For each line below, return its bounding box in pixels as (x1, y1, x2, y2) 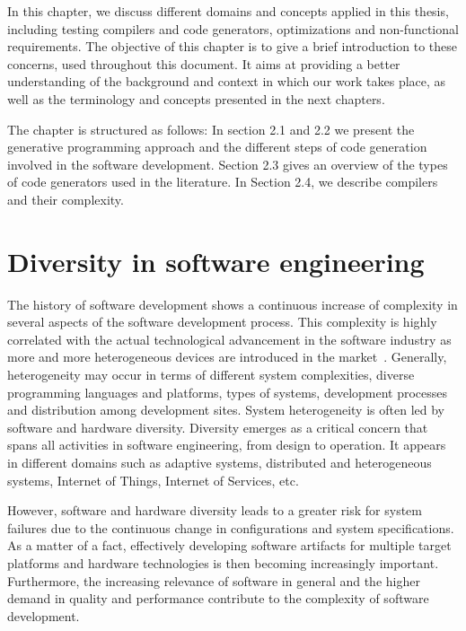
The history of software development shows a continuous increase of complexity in (7, 294, 458, 313)
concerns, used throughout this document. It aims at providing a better (7, 54, 400, 73)
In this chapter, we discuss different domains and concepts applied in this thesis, (7, 2, 449, 20)
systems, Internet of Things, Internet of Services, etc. (7, 470, 299, 489)
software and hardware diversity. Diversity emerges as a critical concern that (7, 417, 428, 436)
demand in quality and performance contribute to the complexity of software (7, 589, 429, 608)
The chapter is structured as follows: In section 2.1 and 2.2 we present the (7, 119, 415, 138)
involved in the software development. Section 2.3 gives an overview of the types (7, 154, 448, 173)
